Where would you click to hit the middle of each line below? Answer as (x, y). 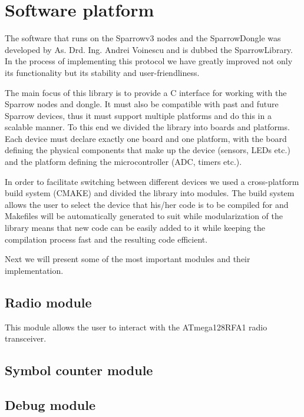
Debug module (50, 404)
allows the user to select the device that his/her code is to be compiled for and (147, 204)
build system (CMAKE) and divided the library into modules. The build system (150, 193)
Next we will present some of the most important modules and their (128, 259)
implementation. (34, 270)
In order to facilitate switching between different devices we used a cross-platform (152, 181)
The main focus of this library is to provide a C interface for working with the (146, 92)
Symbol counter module (79, 370)
